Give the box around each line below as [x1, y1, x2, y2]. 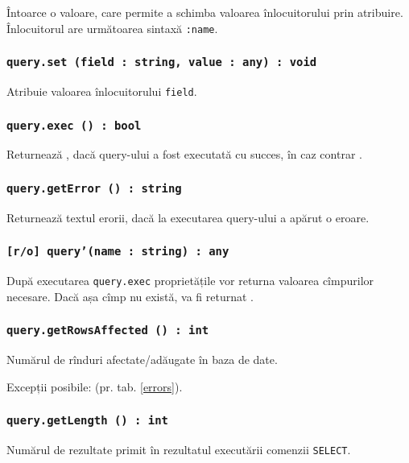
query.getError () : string [6, 181, 182, 195]
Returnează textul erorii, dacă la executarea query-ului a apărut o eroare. [6, 209, 370, 225]
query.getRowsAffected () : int [6, 324, 209, 337]
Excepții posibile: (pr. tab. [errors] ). [6, 378, 183, 395]
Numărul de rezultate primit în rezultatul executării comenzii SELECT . [6, 441, 351, 458]
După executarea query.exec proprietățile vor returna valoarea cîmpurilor [6, 272, 374, 289]
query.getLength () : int [6, 414, 168, 428]
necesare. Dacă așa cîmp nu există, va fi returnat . [6, 287, 254, 304]
